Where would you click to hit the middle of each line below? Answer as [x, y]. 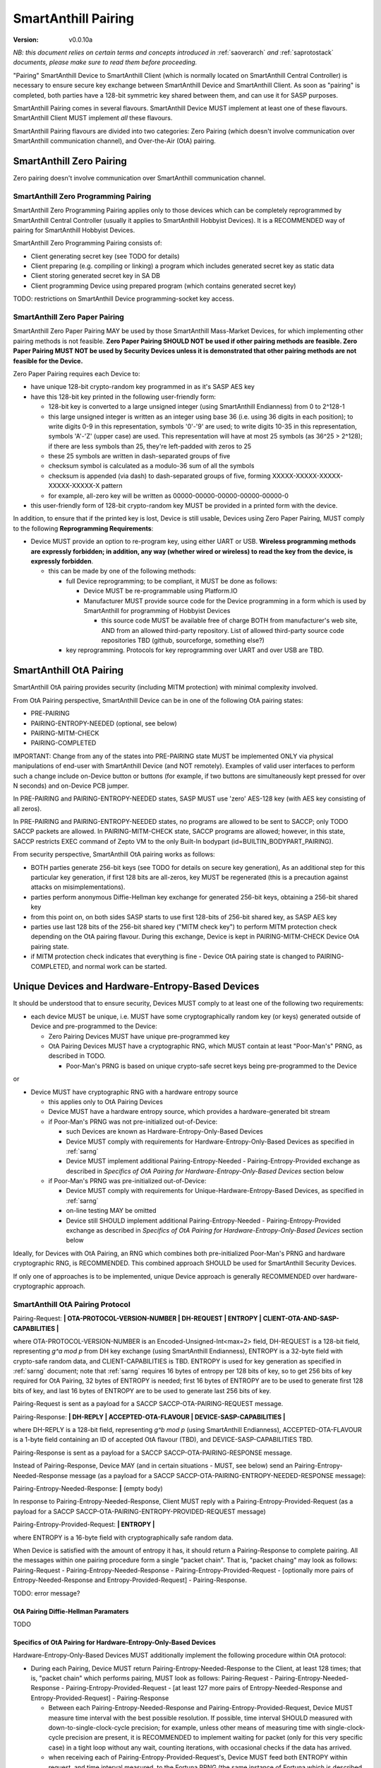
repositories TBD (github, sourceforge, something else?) [183, 641]
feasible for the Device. [48, 361]
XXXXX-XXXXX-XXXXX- [308, 476]
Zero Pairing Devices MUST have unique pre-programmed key [139, 1036]
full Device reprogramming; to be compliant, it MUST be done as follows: [172, 581]
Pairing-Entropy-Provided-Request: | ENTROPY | [84, 1525]
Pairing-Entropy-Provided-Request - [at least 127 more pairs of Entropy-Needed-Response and [204, 1688]
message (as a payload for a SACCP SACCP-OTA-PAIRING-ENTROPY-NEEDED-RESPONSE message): [218, 1475]
